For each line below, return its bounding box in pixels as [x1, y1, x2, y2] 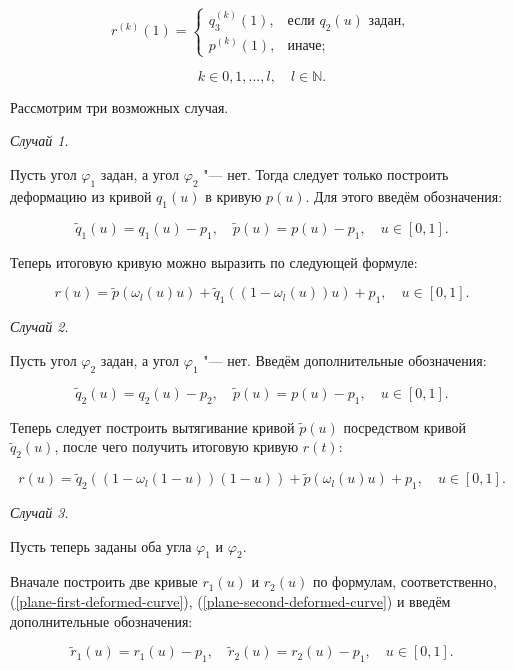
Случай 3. [10, 502, 69, 523]
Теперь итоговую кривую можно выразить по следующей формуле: [10, 251, 418, 272]
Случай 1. [10, 130, 69, 151]
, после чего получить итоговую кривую [54, 436, 299, 457]
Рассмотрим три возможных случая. [10, 96, 229, 117]
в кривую [205, 185, 262, 206]
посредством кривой [343, 416, 467, 437]
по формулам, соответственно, [312, 571, 497, 592]
